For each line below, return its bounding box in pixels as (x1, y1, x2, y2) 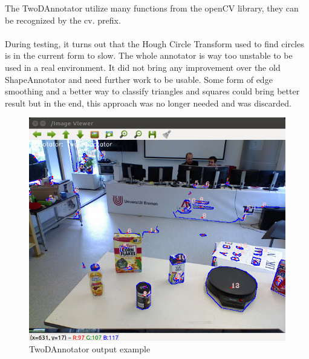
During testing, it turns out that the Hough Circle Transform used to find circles (5, 37, 304, 50)
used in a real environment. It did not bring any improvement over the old (5, 61, 281, 73)
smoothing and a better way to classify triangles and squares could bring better (5, 85, 300, 97)
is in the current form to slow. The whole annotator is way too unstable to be (5, 49, 293, 62)
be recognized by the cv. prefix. (5, 13, 121, 26)
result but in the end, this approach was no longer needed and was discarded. (5, 96, 291, 109)
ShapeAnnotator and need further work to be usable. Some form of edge (5, 73, 273, 85)
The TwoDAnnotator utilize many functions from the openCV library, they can (5, 2, 299, 14)
